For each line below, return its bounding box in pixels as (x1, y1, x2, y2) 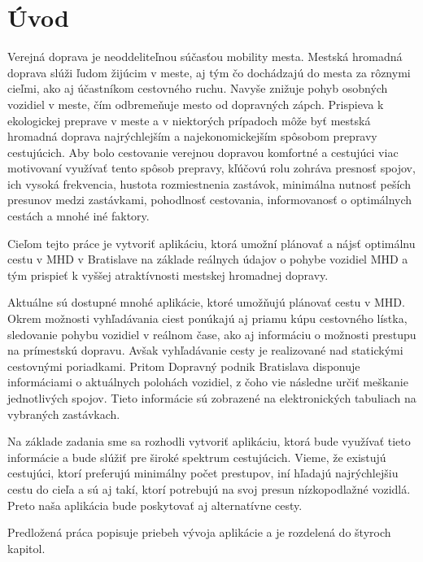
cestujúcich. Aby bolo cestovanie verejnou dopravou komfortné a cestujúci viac (7, 143, 399, 160)
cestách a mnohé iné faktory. (7, 207, 150, 224)
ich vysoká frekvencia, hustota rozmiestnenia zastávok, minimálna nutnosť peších (7, 175, 411, 192)
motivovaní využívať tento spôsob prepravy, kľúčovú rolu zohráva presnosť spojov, (7, 159, 416, 176)
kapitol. (7, 539, 46, 556)
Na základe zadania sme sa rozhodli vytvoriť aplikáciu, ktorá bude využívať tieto (7, 433, 411, 450)
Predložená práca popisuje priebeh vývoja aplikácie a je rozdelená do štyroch (7, 524, 391, 541)
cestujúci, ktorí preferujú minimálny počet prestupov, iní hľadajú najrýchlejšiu (7, 464, 399, 481)
